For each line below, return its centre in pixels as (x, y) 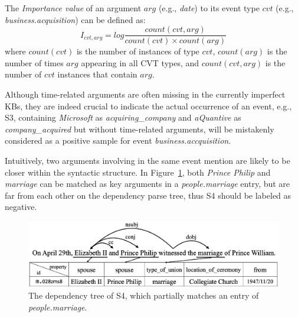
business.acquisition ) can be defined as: (75, 19)
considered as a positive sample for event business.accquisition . (118, 140)
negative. (21, 207)
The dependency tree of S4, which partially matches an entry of (144, 295)
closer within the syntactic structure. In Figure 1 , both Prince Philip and (138, 172)
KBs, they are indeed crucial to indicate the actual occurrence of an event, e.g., (148, 106)
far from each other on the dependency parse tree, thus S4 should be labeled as (148, 195)
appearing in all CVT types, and (140, 62)
